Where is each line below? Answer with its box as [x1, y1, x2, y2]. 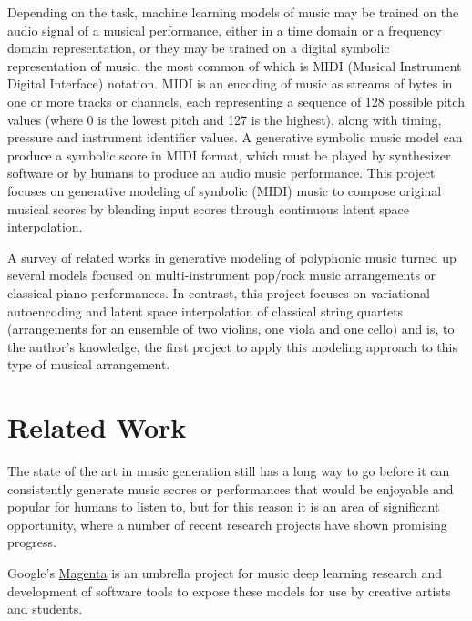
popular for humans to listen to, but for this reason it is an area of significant [7, 497, 440, 516]
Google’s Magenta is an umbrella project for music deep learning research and [7, 563, 443, 582]
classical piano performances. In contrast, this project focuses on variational [7, 283, 430, 302]
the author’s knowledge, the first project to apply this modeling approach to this [7, 336, 458, 356]
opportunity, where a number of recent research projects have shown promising [7, 514, 447, 533]
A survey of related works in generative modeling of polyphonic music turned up [7, 247, 457, 266]
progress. [7, 533, 56, 552]
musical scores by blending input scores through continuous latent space [7, 199, 409, 218]
